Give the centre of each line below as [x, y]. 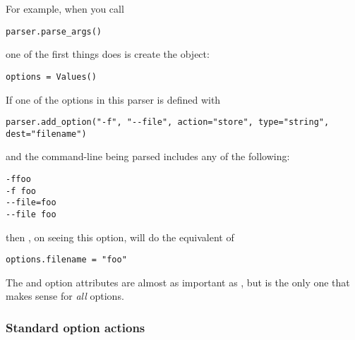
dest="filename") [46, 134]
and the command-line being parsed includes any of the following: [148, 156]
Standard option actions [76, 327]
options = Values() [51, 77]
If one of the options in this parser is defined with [113, 99]
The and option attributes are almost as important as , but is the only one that [178, 282]
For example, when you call [65, 8]
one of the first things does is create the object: [108, 54]
